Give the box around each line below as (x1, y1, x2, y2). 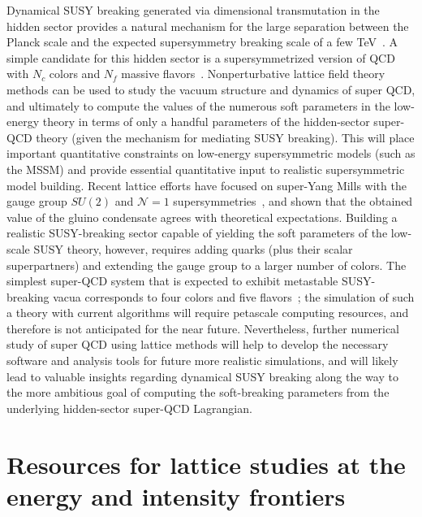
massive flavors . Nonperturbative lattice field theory (121, 65, 385, 82)
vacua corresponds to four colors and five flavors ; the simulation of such (53, 288, 415, 305)
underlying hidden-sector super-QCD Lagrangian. (6, 399, 252, 416)
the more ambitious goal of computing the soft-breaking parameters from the (6, 384, 390, 401)
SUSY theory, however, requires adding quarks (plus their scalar (33, 240, 353, 257)
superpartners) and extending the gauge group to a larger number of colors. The (6, 256, 407, 273)
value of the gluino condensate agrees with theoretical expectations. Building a (6, 208, 398, 225)
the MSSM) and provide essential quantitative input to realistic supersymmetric (6, 160, 405, 177)
